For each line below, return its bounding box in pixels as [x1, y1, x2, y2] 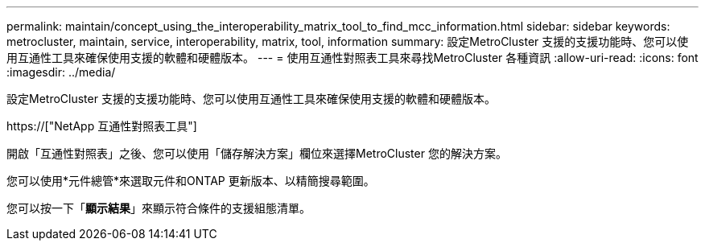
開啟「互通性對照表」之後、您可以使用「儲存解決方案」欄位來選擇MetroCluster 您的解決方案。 [6, 146, 507, 160]
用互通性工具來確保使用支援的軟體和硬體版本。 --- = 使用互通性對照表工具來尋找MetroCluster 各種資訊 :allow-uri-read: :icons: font [6, 51, 699, 64]
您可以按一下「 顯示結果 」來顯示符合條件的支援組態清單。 [6, 201, 311, 215]
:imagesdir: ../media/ [6, 65, 116, 79]
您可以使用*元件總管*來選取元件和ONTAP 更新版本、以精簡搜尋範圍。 [6, 174, 375, 187]
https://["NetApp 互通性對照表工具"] [6, 119, 197, 133]
